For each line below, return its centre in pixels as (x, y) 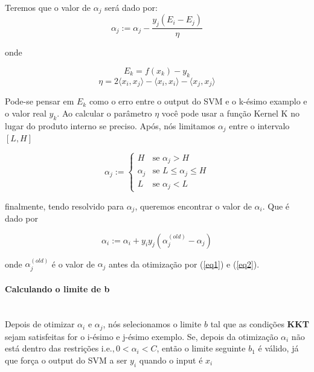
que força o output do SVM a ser (66, 360)
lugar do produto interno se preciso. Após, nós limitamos (110, 125)
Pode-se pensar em (40, 101)
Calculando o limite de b (57, 289)
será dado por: (131, 7)
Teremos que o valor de (48, 7)
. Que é (276, 206)
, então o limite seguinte (201, 348)
